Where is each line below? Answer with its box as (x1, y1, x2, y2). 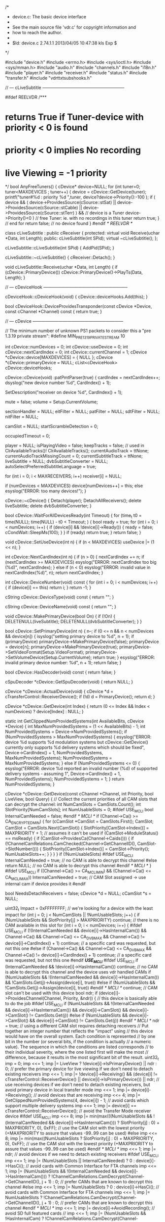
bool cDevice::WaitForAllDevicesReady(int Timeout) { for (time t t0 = (5, 512, 142, 519)
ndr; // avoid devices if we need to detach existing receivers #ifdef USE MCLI (5, 1151, 159, 1159)
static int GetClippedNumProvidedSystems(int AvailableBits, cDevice (5, 718, 144, 724)
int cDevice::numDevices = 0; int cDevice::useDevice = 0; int (5, 344, 128, 350)
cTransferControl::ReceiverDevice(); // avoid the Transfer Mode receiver (5, 1108, 151, 1114)
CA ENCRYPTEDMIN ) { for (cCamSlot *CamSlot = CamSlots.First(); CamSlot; (5, 818, 154, 826)
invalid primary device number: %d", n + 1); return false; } (5, 659, 122, 665)
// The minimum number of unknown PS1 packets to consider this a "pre (5, 328, 151, 334)
